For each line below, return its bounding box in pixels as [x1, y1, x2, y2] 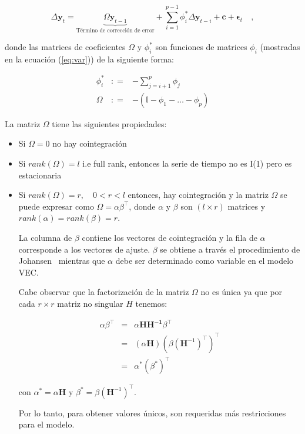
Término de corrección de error [76, 28, 155, 34]
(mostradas [260, 41, 300, 53]
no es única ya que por [200, 286, 283, 298]
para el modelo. [18, 418, 75, 430]
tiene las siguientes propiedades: [52, 117, 167, 130]
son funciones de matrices [155, 41, 247, 53]
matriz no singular [57, 297, 123, 309]
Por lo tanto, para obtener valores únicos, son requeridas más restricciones [18, 406, 286, 419]
